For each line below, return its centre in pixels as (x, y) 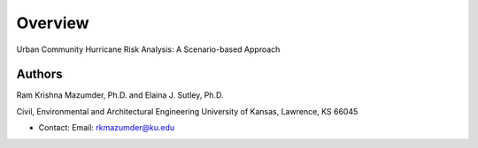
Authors (39, 74)
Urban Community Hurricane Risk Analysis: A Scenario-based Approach (148, 49)
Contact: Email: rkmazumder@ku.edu (107, 128)
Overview (53, 23)
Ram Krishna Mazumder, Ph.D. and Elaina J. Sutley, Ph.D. (120, 95)
